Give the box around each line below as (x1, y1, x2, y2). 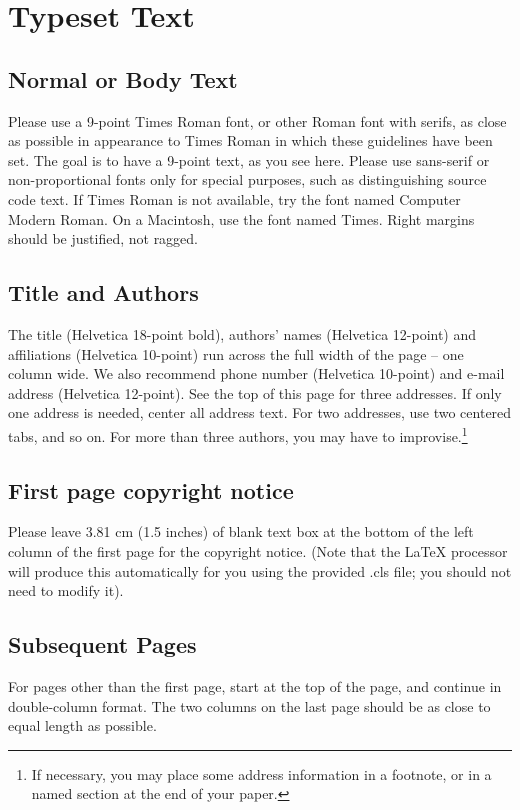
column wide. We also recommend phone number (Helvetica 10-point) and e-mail (8, 363, 505, 384)
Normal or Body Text (8, 63, 238, 94)
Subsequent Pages (8, 629, 197, 660)
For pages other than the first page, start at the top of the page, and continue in (8, 675, 502, 696)
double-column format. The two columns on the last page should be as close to (8, 695, 491, 716)
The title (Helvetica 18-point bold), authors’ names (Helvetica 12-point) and (8, 323, 477, 344)
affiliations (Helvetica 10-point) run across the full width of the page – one (8, 343, 464, 364)
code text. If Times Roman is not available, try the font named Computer (8, 188, 461, 209)
